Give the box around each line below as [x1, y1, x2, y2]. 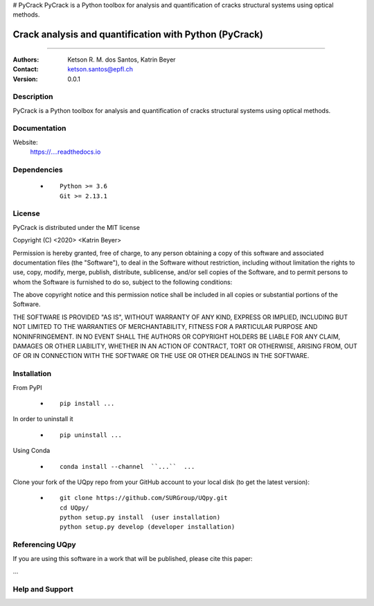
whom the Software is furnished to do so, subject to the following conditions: [12, 278, 233, 286]
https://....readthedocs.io [30, 148, 101, 156]
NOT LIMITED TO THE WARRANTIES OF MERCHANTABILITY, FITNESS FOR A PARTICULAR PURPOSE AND [12, 323, 318, 331]
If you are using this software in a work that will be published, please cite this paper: [12, 554, 253, 562]
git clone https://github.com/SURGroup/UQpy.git [60, 494, 228, 502]
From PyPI [12, 383, 43, 391]
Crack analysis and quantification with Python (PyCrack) [12, 28, 263, 41]
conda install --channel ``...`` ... [60, 463, 195, 470]
